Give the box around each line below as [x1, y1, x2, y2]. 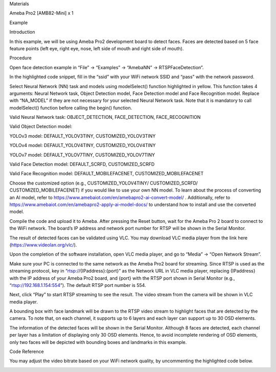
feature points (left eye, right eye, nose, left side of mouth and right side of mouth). [9, 45, 184, 51]
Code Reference [9, 348, 44, 355]
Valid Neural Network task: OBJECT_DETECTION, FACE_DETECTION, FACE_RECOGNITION [9, 114, 201, 120]
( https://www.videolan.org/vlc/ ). [9, 241, 77, 248]
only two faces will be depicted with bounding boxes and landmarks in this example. [9, 339, 187, 345]
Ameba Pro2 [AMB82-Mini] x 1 [9, 10, 74, 16]
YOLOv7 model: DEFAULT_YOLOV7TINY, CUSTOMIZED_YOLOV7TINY [9, 152, 155, 158]
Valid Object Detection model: [9, 123, 73, 130]
